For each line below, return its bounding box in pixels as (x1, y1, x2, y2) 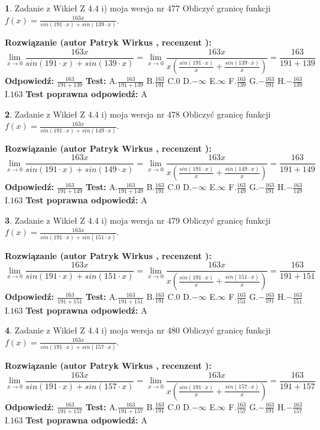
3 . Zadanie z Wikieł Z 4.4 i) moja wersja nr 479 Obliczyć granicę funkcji (5, 214, 271, 226)
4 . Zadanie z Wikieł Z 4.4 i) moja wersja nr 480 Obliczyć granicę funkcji (5, 324, 271, 336)
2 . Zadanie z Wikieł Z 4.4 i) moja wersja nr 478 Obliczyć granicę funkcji (5, 107, 271, 120)
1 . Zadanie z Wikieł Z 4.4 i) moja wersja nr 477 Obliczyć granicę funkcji (5, 2, 271, 14)
